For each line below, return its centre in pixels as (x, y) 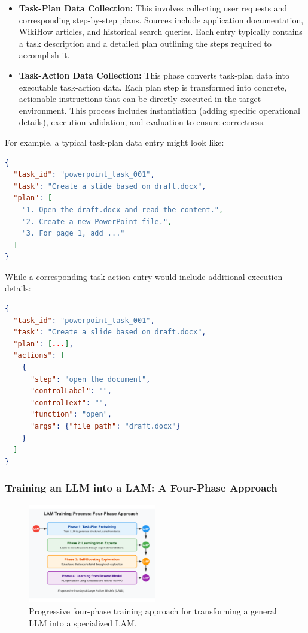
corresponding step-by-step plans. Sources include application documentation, (161, 19)
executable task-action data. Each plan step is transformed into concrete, (153, 87)
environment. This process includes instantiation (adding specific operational (159, 110)
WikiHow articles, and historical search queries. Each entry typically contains (161, 31)
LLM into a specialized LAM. (83, 623)
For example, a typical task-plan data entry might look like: (115, 142)
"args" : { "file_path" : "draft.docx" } (105, 426)
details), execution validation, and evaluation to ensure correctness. (142, 122)
